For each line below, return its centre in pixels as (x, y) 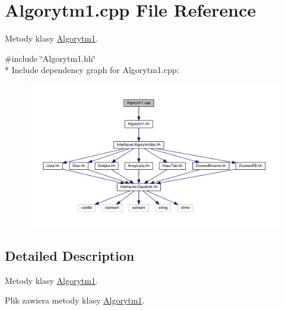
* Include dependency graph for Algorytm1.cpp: (92, 70)
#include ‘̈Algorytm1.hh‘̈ (50, 58)
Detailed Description (70, 256)
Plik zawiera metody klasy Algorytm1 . (75, 300)
